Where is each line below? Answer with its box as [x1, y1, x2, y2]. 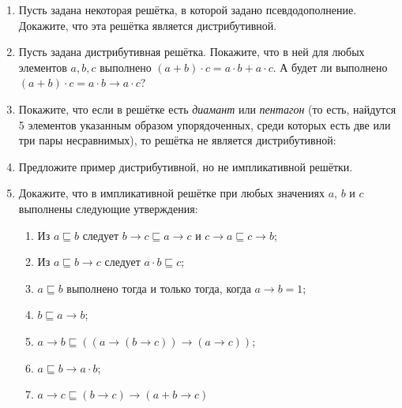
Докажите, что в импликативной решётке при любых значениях [18, 185, 325, 201]
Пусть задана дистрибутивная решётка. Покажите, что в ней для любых [18, 43, 365, 60]
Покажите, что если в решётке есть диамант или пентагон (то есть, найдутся [18, 100, 396, 117]
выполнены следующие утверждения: [18, 200, 198, 216]
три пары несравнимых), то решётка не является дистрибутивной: [18, 132, 336, 148]
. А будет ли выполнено [272, 58, 388, 75]
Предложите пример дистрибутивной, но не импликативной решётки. [18, 158, 353, 174]
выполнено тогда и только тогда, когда [66, 279, 251, 296]
